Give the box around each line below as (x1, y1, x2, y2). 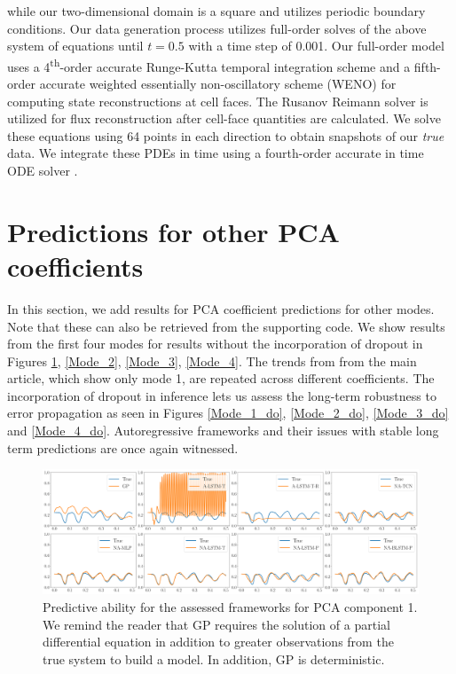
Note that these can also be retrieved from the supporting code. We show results (7, 317, 445, 335)
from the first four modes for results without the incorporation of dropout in (7, 334, 423, 353)
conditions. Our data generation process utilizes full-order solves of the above (7, 19, 427, 37)
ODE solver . (7, 161, 78, 179)
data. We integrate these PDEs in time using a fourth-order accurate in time (7, 144, 424, 162)
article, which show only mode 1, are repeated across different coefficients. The (7, 369, 435, 388)
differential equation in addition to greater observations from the (43, 632, 394, 651)
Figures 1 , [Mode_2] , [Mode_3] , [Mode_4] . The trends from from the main (7, 351, 417, 370)
